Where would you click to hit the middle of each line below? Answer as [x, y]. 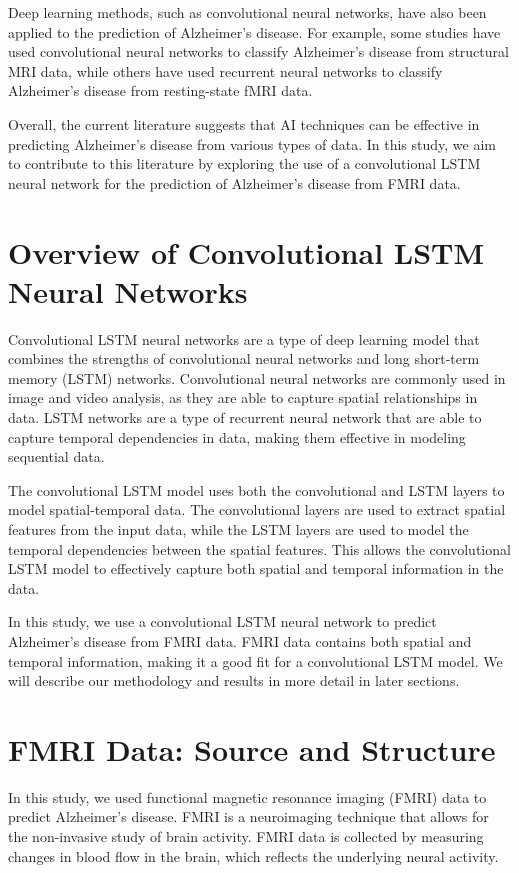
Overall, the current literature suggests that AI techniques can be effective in [244, 123]
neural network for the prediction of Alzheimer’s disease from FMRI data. [234, 182]
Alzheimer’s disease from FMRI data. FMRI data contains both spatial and [240, 640]
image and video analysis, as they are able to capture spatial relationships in [243, 397]
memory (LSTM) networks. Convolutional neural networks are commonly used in [257, 377]
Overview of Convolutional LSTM [246, 251]
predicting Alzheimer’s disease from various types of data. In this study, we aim [252, 143]
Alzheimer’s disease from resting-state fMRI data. [160, 90]
